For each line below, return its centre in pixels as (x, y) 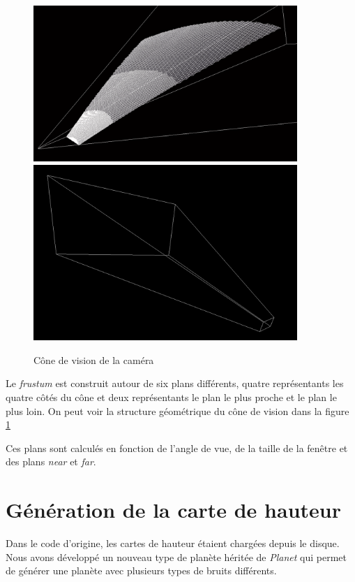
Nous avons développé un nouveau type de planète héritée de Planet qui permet (176, 556)
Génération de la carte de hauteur (173, 510)
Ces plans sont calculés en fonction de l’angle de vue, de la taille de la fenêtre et (177, 448)
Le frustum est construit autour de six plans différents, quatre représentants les (175, 383)
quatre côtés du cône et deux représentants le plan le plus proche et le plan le (171, 397)
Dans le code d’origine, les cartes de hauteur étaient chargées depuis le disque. (173, 543)
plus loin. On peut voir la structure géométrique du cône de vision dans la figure (177, 410)
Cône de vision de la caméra (94, 359)
